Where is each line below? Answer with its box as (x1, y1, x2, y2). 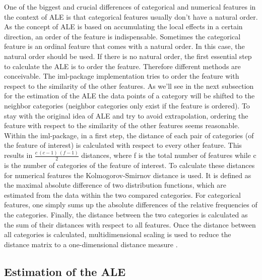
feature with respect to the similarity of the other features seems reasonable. (4, 120, 240, 131)
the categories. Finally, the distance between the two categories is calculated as (4, 209, 248, 220)
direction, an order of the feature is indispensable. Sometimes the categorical (4, 31, 241, 41)
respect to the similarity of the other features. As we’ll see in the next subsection (4, 80, 254, 91)
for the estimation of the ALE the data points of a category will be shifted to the (4, 90, 255, 101)
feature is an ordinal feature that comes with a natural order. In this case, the (4, 41, 245, 51)
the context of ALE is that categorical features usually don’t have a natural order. (4, 11, 258, 22)
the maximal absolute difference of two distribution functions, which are (4, 180, 226, 190)
